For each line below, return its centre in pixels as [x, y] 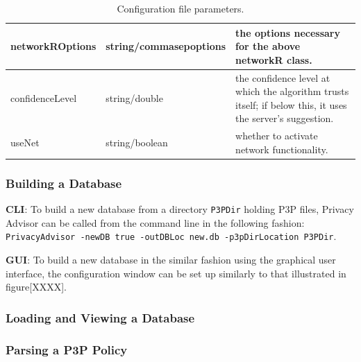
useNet [25, 143]
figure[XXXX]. [36, 287]
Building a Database [64, 183]
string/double [134, 98]
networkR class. [274, 59]
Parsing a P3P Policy [67, 349]
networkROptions [53, 46]
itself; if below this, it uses [291, 104]
